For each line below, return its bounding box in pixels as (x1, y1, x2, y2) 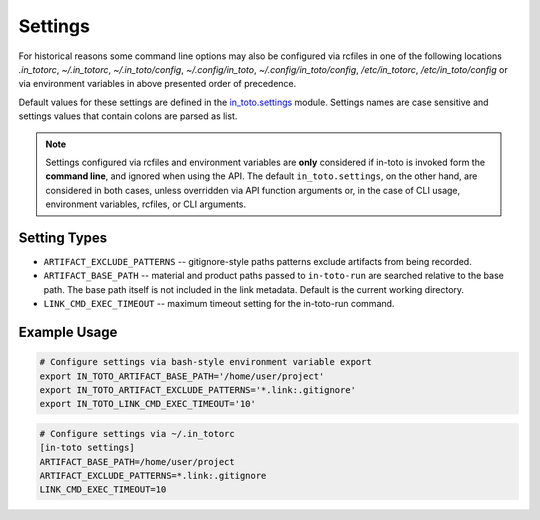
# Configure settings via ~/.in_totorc (39, 428, 235, 439)
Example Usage (18, 323, 118, 340)
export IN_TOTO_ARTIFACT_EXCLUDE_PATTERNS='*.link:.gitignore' (39, 384, 357, 395)
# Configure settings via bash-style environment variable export (39, 356, 372, 368)
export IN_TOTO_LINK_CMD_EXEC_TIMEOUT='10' (39, 398, 257, 410)
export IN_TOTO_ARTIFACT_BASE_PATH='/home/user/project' (39, 370, 325, 382)
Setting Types (18, 229, 108, 246)
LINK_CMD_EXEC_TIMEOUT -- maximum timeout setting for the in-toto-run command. (43, 298, 395, 310)
